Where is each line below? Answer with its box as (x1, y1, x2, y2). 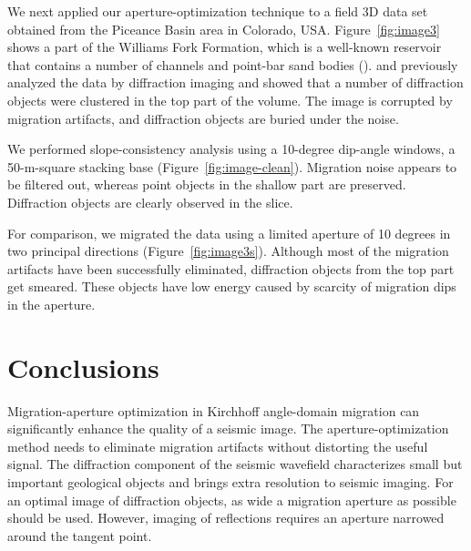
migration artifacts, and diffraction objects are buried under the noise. (7, 108, 399, 128)
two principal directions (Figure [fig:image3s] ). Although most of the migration (7, 241, 449, 260)
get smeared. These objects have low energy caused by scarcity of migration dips (7, 277, 456, 296)
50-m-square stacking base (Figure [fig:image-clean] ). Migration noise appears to (7, 157, 457, 176)
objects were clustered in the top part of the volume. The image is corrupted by (7, 90, 453, 109)
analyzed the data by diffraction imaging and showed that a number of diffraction (7, 73, 464, 92)
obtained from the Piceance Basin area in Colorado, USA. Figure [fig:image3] (7, 19, 440, 38)
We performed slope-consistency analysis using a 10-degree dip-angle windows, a (7, 139, 456, 158)
